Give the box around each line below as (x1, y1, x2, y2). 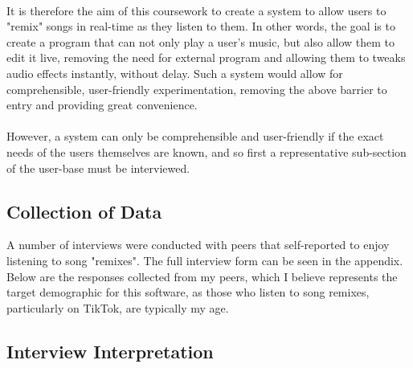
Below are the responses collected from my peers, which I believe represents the (6, 268, 398, 284)
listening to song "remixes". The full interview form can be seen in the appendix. (6, 251, 403, 268)
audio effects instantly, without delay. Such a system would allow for (6, 64, 343, 81)
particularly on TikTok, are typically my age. (6, 299, 229, 316)
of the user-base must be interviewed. (6, 159, 190, 176)
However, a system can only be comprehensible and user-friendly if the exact (6, 128, 384, 145)
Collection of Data (6, 198, 162, 223)
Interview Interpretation (6, 338, 214, 363)
